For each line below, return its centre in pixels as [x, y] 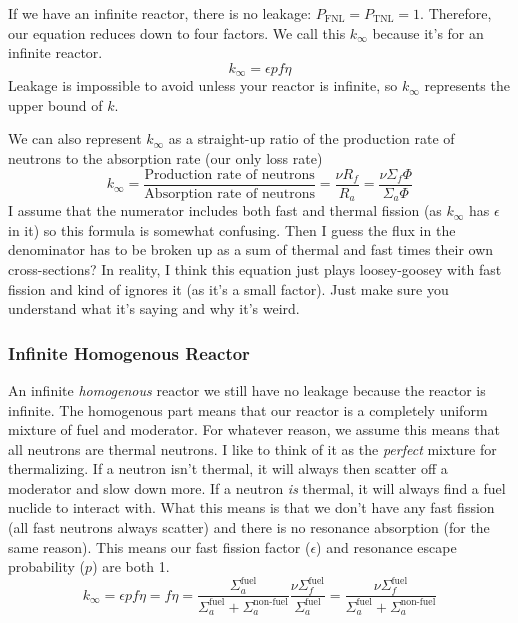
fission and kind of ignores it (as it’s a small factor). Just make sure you [228, 288]
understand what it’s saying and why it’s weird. [154, 308]
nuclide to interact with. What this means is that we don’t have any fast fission [251, 507]
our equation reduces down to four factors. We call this [177, 32]
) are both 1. [131, 566]
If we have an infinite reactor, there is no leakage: [160, 13]
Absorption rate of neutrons [229, 193]
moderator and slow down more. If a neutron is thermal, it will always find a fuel [257, 487]
